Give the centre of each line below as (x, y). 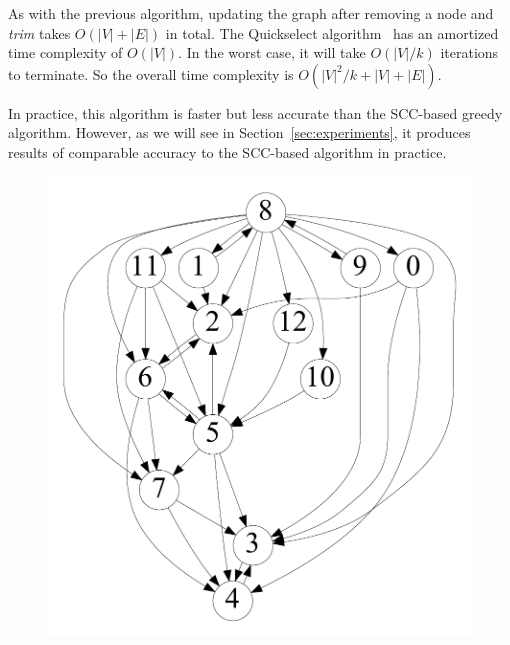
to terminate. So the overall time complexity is (151, 73)
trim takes (39, 32)
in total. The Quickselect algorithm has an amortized (332, 32)
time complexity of (65, 52)
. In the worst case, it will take (272, 52)
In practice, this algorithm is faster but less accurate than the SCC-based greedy (255, 112)
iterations (469, 52)
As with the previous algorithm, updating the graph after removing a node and (251, 13)
